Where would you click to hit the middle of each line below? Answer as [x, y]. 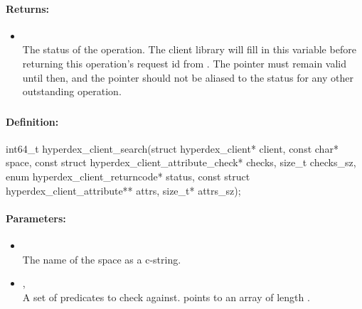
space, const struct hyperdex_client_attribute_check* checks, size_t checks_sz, [181, 162]
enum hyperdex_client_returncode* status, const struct [128, 177]
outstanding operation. [72, 91]
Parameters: [36, 218]
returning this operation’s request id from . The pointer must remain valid [185, 63]
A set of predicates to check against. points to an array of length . [166, 297]
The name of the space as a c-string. [102, 259]
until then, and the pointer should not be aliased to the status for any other [188, 77]
